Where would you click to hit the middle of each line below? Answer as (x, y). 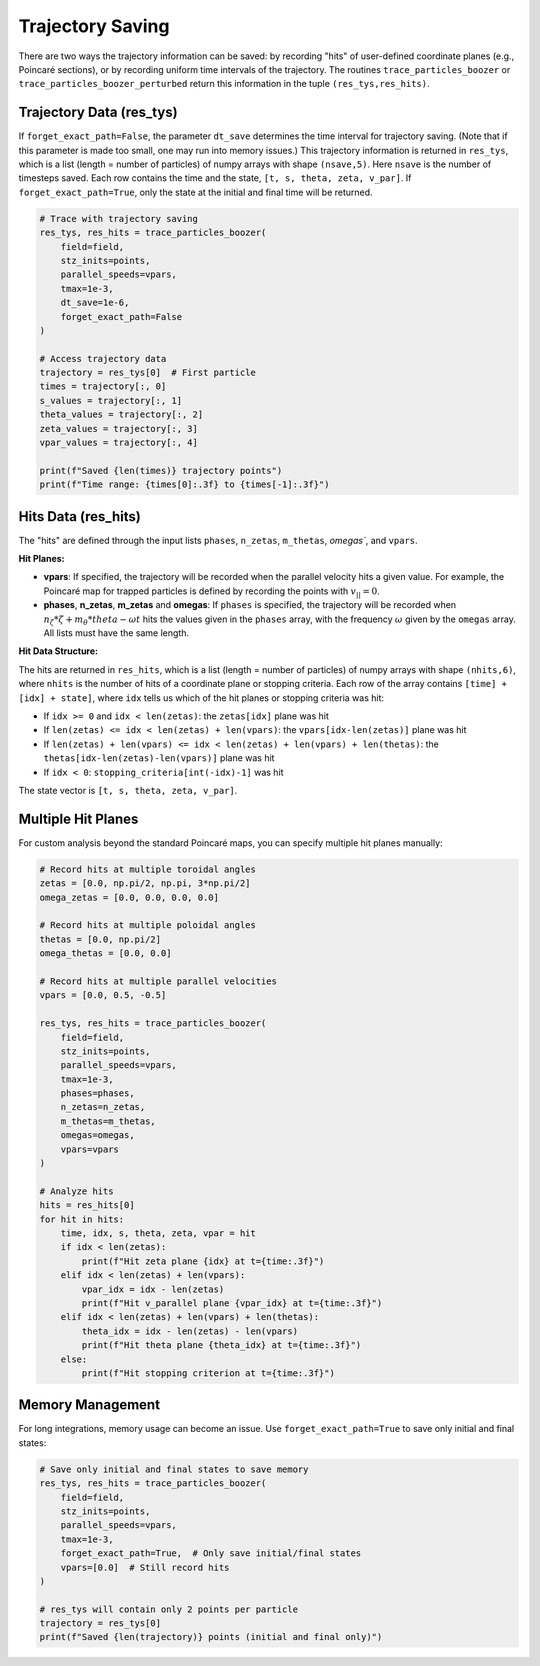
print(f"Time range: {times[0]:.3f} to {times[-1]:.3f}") (184, 484)
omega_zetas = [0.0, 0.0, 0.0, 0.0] (129, 897)
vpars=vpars (90, 1149)
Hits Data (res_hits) (80, 516)
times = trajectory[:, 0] (103, 386)
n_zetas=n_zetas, (103, 1107)
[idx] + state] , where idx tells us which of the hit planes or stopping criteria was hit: (201, 697)
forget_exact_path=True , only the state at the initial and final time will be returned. (196, 192)
